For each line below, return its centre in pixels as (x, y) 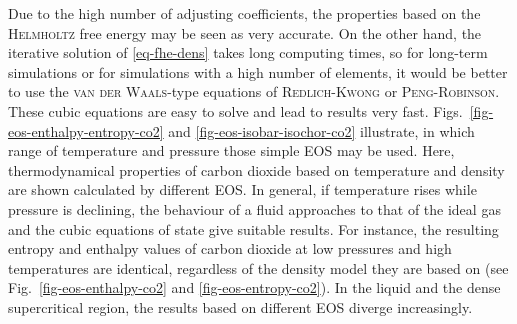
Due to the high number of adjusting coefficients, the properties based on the (244, 13)
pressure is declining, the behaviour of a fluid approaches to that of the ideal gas (254, 208)
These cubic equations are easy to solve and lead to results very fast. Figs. (235, 110)
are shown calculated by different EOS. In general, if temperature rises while (242, 189)
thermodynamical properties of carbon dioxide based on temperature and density (256, 169)
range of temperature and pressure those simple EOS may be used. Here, (231, 150)
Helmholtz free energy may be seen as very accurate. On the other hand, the (245, 32)
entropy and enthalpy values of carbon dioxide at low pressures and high (230, 248)
